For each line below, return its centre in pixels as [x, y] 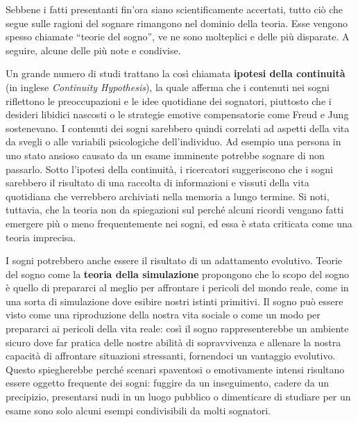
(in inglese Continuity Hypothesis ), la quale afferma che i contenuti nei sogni [168, 87]
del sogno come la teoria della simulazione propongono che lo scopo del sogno [178, 274]
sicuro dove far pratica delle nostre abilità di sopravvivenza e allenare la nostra [173, 342]
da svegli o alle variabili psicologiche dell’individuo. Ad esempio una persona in [173, 141]
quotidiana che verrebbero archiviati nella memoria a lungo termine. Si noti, [168, 196]
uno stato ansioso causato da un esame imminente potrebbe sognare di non [165, 155]
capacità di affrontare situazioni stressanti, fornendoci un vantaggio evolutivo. [171, 356]
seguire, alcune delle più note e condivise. [93, 50]
